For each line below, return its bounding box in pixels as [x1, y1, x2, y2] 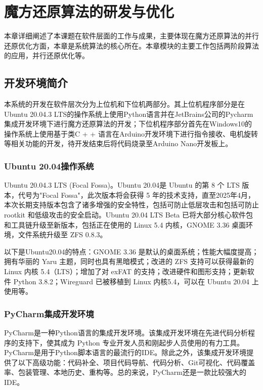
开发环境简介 [4, 75, 68, 91]
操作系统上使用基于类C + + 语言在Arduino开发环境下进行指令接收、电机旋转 [4, 128, 258, 139]
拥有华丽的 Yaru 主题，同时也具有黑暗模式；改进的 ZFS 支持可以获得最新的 [4, 256, 254, 267]
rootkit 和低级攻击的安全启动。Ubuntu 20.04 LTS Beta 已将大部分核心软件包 [4, 209, 253, 220]
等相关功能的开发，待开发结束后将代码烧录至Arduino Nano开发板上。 [4, 138, 233, 149]
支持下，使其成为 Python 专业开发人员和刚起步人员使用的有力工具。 [18, 337, 244, 348]
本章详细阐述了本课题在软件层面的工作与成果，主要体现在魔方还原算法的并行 [4, 30, 259, 41]
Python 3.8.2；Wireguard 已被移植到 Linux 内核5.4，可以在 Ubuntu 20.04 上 [13, 276, 259, 286]
